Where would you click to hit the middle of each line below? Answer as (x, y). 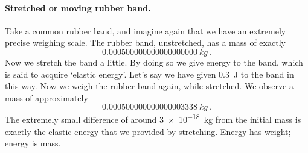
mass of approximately (47, 97)
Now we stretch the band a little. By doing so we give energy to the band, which (154, 62)
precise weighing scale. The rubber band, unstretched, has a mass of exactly (145, 42)
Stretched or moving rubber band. (78, 8)
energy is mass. (33, 143)
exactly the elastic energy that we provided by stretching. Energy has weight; (148, 131)
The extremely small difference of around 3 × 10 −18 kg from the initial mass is (153, 119)
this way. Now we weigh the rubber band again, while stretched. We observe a (149, 86)
